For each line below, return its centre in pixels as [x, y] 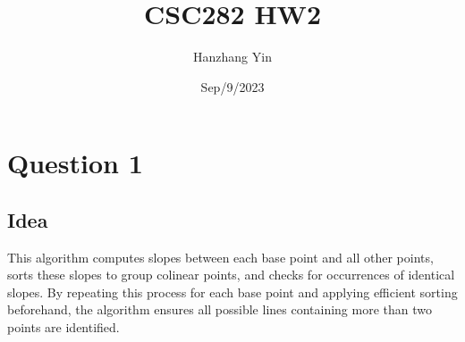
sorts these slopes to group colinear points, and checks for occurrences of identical [231, 275]
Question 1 [75, 163]
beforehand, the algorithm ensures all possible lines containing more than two [220, 309]
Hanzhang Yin [232, 57]
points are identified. [63, 327]
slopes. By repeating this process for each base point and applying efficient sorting [232, 292]
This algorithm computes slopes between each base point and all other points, [220, 257]
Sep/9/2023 [232, 86]
